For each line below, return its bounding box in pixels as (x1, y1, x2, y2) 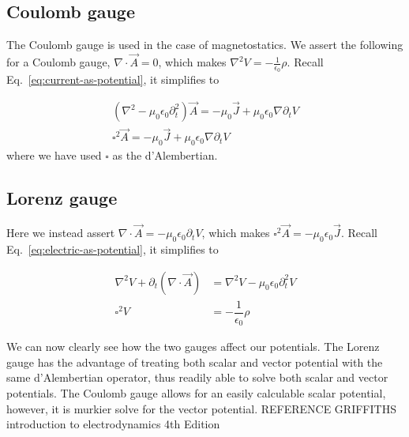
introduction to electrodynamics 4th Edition (6, 416, 220, 432)
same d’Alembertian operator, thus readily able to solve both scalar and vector (6, 369, 388, 386)
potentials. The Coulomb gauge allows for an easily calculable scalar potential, (6, 384, 386, 401)
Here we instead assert (6, 224, 115, 241)
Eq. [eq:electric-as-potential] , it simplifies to (6, 240, 219, 257)
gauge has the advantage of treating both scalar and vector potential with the (6, 353, 383, 370)
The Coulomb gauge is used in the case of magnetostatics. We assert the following (6, 36, 403, 53)
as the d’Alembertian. (112, 147, 218, 164)
